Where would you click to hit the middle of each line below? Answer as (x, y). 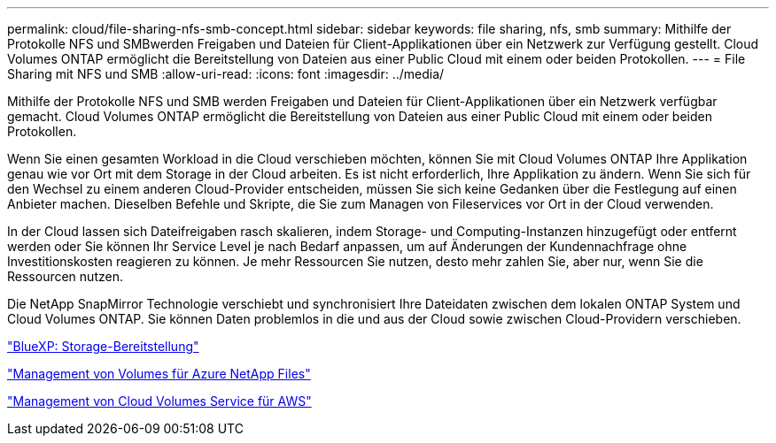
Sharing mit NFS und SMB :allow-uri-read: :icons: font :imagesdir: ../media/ (226, 74)
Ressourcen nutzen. (65, 276)
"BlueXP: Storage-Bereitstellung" (103, 346)
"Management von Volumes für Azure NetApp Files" (159, 374)
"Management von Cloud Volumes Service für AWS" (159, 401)
